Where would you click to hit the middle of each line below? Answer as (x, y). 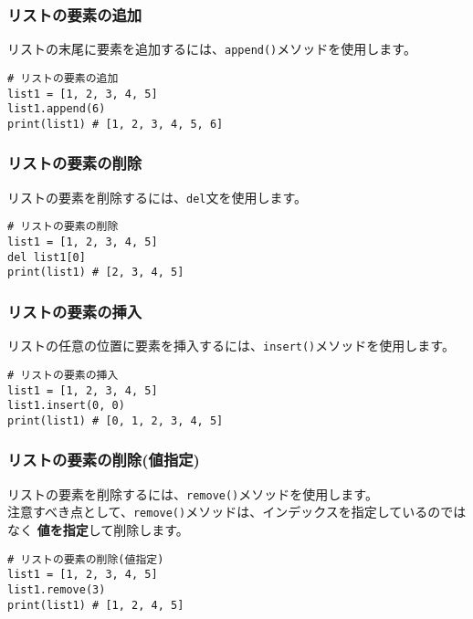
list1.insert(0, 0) (66, 406)
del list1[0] (47, 257)
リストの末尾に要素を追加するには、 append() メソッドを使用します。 (212, 49)
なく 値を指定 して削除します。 (98, 530)
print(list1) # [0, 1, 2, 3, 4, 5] (116, 420)
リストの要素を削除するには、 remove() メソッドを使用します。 (193, 493)
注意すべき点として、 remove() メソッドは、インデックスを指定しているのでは (237, 512)
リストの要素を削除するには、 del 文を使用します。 (158, 197)
